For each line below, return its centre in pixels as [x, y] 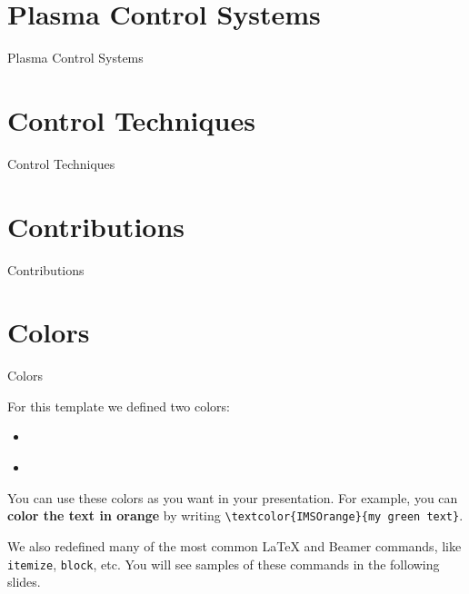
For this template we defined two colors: [119, 406]
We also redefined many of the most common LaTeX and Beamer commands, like [234, 545]
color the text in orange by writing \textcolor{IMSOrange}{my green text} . [235, 515]
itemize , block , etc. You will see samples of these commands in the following [224, 564]
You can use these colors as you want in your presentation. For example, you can [233, 497]
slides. [24, 582]
